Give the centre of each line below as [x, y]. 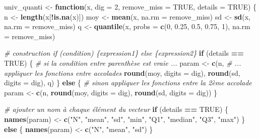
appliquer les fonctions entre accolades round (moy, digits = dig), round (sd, [122, 73]
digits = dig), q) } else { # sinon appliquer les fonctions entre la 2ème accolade [128, 83]
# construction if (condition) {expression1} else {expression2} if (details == [124, 53]
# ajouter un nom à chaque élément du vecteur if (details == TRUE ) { [116, 109]
